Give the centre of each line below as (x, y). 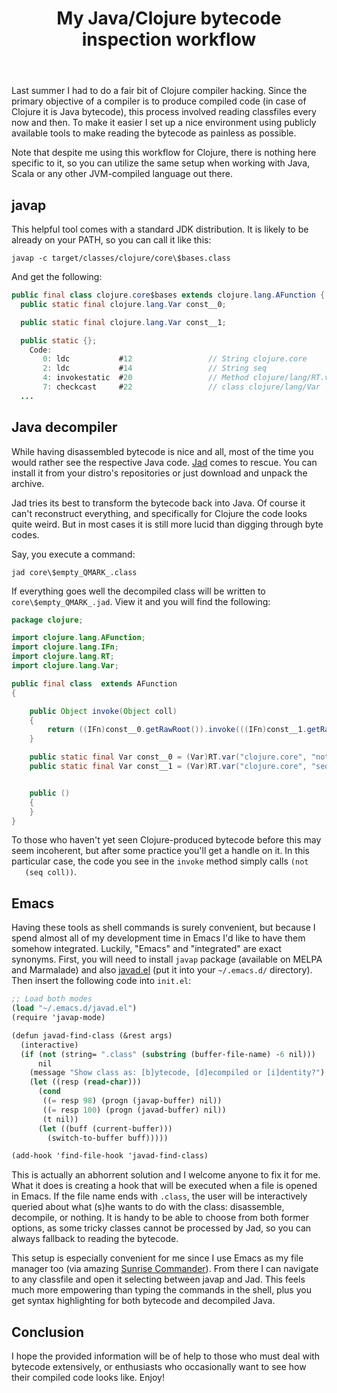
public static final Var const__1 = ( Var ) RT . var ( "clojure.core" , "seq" (181, 767)
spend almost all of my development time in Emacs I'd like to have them (158, 938)
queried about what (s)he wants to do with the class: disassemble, (148, 1207)
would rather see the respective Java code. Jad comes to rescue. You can (164, 462)
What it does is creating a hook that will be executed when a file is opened (164, 1186)
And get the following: (57, 276)
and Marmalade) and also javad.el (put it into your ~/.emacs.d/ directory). (162, 970)
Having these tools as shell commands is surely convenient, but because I (163, 928)
